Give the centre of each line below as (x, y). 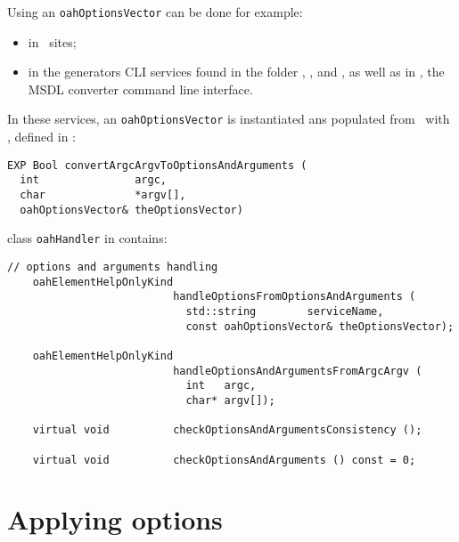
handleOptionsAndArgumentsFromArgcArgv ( (298, 371)
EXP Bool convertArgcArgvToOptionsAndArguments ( (157, 165)
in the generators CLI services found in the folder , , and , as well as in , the (236, 72)
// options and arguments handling (113, 267)
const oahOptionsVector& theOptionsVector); (320, 326)
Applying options (115, 519)
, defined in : (42, 137)
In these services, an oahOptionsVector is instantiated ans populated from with (229, 119)
